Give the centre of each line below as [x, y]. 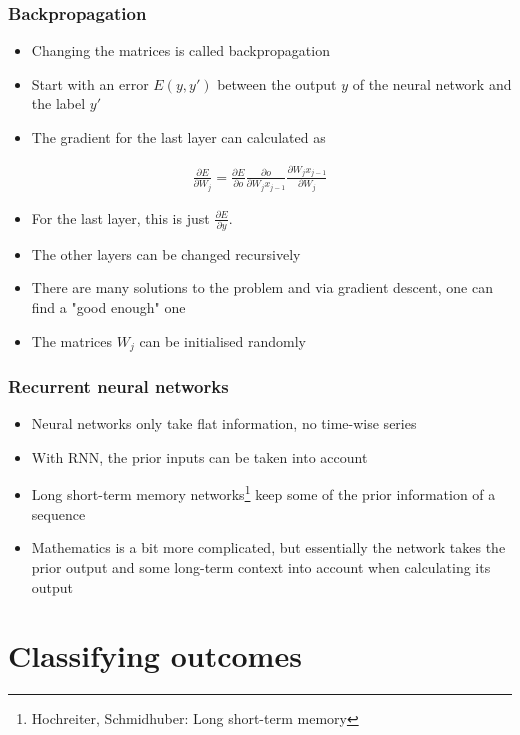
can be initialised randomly [222, 340]
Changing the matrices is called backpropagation [180, 50]
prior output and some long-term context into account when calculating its [261, 566]
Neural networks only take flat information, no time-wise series [224, 423]
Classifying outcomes [155, 655]
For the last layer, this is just [120, 217]
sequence [58, 513]
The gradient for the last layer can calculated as [178, 137]
